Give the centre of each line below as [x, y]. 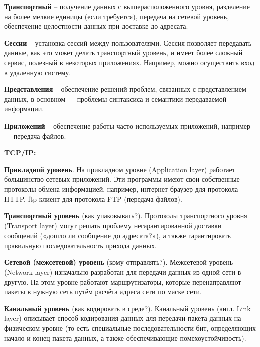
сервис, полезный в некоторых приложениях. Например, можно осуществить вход [129, 62]
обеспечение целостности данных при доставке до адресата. [96, 26]
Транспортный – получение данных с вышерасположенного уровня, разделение [127, 6]
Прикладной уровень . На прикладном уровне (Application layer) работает [120, 169]
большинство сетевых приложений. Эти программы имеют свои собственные [122, 179]
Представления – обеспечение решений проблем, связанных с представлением [125, 89]
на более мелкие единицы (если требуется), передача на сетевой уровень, [117, 16]
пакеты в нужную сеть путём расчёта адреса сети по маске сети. [103, 292]
